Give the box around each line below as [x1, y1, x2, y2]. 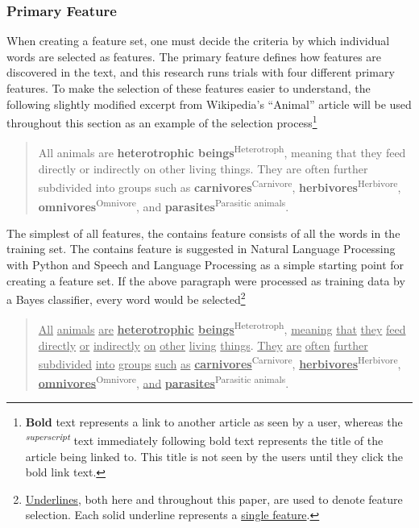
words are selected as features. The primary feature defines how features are [6, 48, 382, 64]
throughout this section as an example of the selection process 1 [6, 112, 317, 131]
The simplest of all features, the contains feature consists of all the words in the [6, 224, 400, 241]
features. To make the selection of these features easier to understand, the [6, 80, 371, 96]
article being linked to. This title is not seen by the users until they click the [25, 447, 404, 464]
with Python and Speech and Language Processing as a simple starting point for [6, 256, 404, 272]
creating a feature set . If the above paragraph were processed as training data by [6, 272, 405, 289]
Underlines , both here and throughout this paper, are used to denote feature [25, 490, 403, 507]
